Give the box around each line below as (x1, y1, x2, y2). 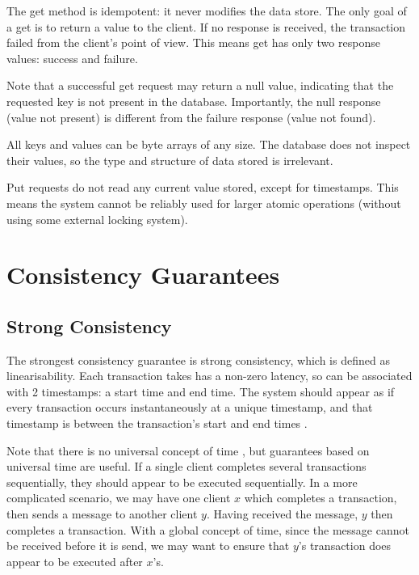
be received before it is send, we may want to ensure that (6, 537, 290, 554)
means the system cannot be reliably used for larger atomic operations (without (6, 194, 401, 211)
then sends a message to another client (6, 505, 198, 522)
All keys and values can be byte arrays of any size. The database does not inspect (6, 136, 411, 153)
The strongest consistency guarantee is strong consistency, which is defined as (6, 351, 390, 368)
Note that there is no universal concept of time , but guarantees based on (6, 442, 370, 459)
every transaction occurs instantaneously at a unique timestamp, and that (6, 399, 373, 416)
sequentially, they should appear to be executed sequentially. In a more (6, 473, 358, 490)
